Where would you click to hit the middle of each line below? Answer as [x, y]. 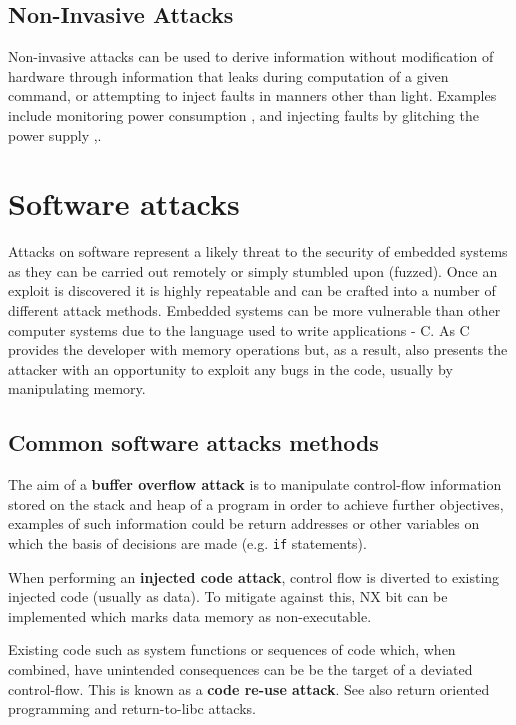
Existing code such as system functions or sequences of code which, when [232, 649]
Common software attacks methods [193, 442]
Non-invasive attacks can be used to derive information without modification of [251, 56]
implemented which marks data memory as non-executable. [190, 615]
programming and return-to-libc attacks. [132, 708]
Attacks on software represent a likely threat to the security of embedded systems [258, 251]
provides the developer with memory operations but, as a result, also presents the [258, 349]
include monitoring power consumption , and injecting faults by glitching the [243, 114]
